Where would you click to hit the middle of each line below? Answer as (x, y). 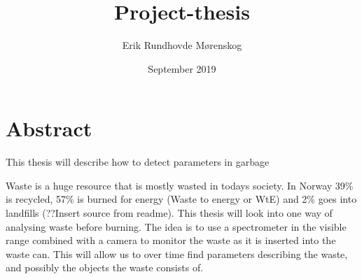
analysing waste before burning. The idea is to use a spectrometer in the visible (176, 226)
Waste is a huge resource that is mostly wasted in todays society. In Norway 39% (180, 185)
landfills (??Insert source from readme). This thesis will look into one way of (169, 213)
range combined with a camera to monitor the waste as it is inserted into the (171, 240)
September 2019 (182, 68)
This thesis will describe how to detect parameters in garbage (138, 162)
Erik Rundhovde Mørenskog (182, 45)
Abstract (49, 128)
